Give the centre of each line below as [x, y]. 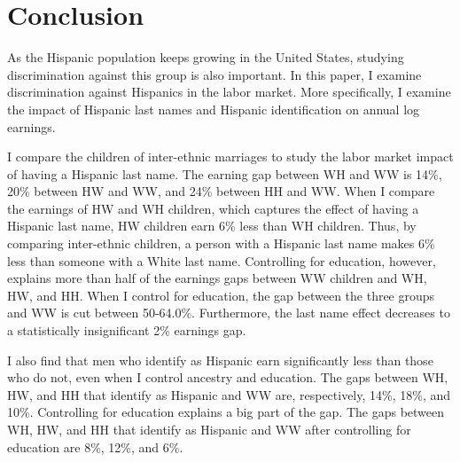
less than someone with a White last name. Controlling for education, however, [222, 260]
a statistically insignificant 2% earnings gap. [127, 330]
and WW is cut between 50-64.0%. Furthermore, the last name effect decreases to [229, 313]
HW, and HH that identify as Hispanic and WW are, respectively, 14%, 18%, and [229, 394]
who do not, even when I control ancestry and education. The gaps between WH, [228, 377]
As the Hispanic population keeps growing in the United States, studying [206, 57]
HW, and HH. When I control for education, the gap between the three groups [221, 295]
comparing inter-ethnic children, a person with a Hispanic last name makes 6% [221, 243]
